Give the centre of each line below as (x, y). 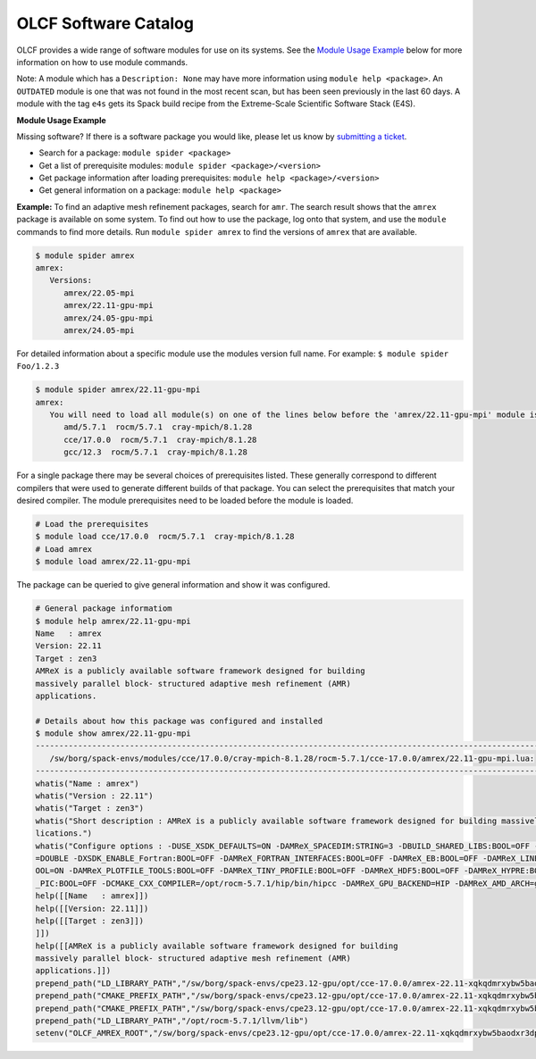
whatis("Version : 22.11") (94, 796)
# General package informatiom (104, 609)
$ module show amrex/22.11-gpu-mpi (113, 734)
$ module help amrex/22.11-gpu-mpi (113, 621)
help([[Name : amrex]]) (92, 896)
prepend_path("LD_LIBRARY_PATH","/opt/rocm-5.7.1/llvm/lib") (172, 1021)
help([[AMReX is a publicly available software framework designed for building (217, 946)
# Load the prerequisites (92, 524)
